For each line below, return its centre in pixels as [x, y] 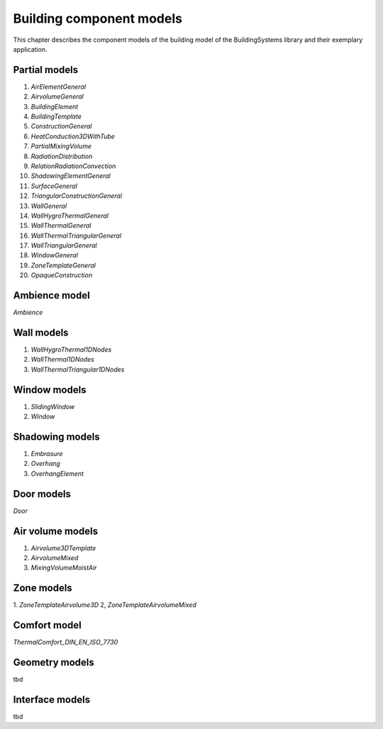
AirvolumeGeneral [57, 96]
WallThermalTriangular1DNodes [78, 369]
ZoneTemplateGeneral [63, 265]
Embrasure [47, 454]
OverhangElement [57, 473]
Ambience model [51, 295]
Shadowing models [56, 436]
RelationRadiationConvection [73, 166]
